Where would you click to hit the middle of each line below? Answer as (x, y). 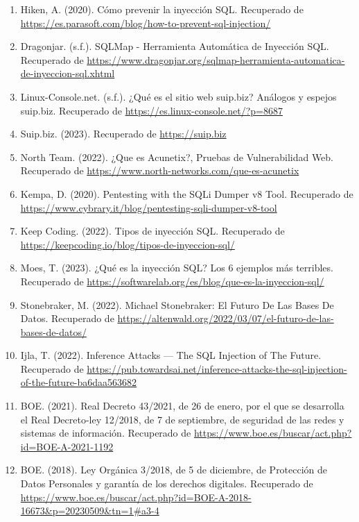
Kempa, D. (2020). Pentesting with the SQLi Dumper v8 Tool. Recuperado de (187, 193)
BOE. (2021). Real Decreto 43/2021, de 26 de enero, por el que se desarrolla (182, 406)
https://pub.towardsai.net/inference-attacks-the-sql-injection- (217, 368)
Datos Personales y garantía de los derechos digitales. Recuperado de (167, 483)
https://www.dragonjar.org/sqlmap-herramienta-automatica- (216, 59)
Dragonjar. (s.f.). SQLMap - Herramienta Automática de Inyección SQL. (175, 46)
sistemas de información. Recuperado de (106, 433)
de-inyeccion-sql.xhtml (68, 73)
